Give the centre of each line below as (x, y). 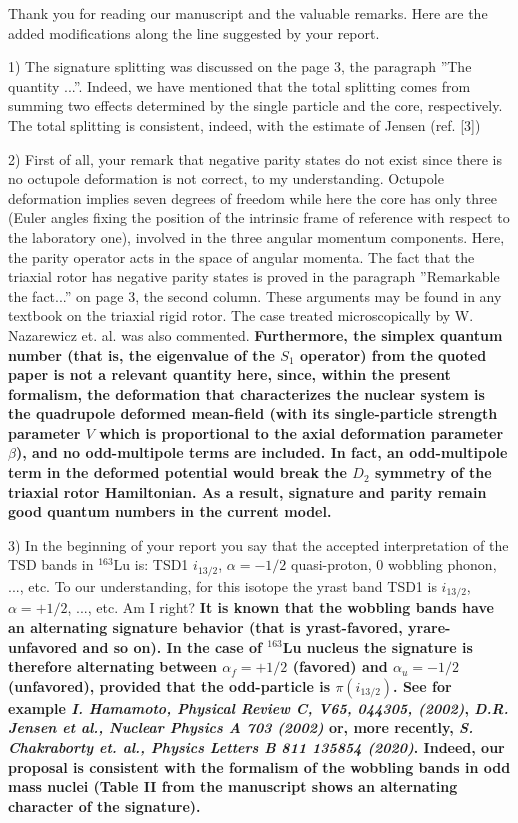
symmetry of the (433, 472)
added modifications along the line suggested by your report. (194, 32)
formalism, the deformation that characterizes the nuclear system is (246, 393)
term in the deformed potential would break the (177, 472)
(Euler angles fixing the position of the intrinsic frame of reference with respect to (259, 217)
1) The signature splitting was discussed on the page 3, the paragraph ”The (240, 66)
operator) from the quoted (393, 354)
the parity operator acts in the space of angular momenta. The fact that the (241, 256)
